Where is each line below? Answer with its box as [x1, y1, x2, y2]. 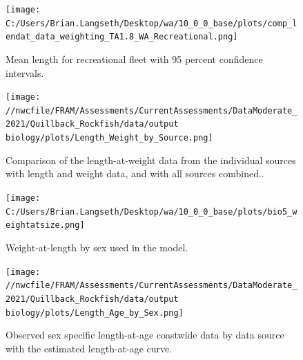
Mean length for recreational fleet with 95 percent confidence [6, 51, 263, 66]
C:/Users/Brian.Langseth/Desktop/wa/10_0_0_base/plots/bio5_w [6, 206, 297, 217]
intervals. [6, 65, 44, 80]
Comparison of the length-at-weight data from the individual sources [6, 152, 296, 167]
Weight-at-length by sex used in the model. [6, 240, 188, 254]
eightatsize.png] [6, 220, 85, 231]
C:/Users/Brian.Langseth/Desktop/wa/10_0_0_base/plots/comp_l [6, 18, 297, 28]
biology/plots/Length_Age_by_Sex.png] [6, 307, 184, 318]
